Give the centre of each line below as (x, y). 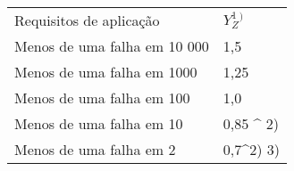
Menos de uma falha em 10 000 (112, 46)
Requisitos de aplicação (87, 20)
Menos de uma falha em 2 (95, 149)
